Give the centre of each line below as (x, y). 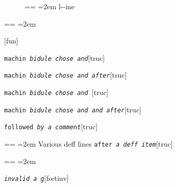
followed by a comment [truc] (51, 126)
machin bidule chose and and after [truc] (73, 109)
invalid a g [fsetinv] (36, 178)
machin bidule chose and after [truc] (66, 75)
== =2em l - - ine (50, 6)
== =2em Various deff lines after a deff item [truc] (89, 144)
